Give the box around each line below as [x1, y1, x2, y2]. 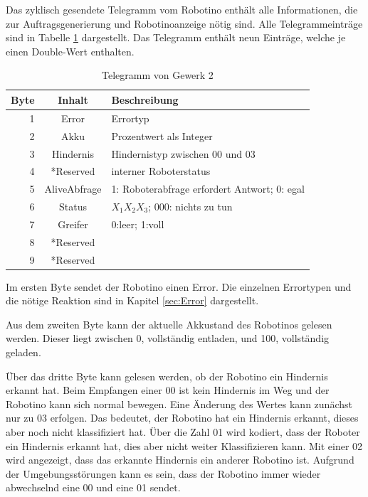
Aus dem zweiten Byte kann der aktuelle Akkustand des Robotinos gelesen [6, 316, 332, 331]
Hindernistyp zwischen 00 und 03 [111, 146, 256, 161]
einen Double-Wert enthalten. [6, 43, 135, 58]
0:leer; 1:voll [111, 216, 164, 231]
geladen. [6, 345, 41, 360]
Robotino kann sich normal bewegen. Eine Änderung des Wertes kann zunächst [6, 396, 352, 411]
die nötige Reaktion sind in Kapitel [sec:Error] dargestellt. [6, 293, 259, 308]
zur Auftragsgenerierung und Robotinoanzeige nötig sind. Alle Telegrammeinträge [6, 16, 363, 31]
